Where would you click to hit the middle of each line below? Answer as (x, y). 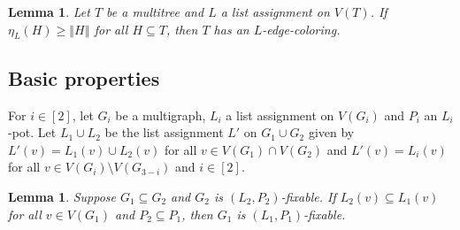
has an (231, 29)
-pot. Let (32, 132)
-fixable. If (308, 196)
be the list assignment (164, 132)
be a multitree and (155, 11)
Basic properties (84, 77)
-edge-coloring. (301, 29)
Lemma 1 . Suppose (62, 196)
